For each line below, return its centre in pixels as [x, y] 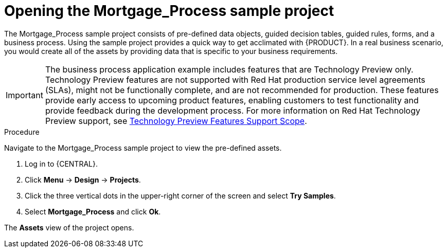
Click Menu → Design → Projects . [83, 179]
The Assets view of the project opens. [69, 227]
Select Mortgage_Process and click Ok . [93, 211]
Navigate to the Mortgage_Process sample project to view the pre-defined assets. [143, 148]
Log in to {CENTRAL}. [61, 164]
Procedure [22, 132]
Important [24, 95]
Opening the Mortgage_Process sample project [169, 11]
